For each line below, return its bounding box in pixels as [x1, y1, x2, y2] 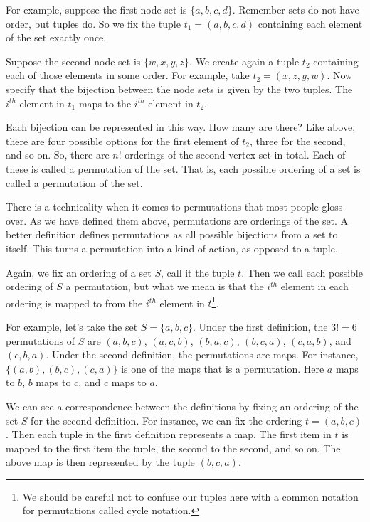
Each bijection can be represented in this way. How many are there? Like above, [6, 119, 356, 134]
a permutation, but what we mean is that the [65, 279, 264, 294]
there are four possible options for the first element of [6, 133, 239, 148]
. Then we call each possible [241, 265, 363, 279]
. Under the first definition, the [192, 319, 328, 334]
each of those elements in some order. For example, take [6, 68, 250, 82]
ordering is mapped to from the [6, 295, 143, 310]
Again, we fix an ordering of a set [6, 265, 152, 279]
